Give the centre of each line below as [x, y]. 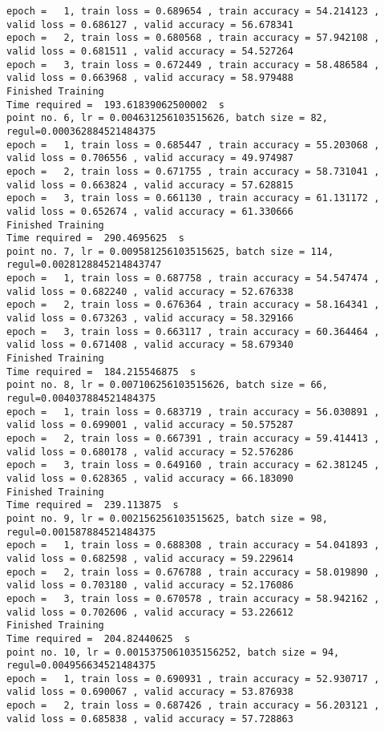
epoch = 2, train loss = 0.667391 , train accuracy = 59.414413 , [193, 438]
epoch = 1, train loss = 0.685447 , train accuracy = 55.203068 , [193, 145]
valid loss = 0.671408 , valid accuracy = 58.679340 [150, 345]
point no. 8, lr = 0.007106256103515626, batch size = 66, [167, 385]
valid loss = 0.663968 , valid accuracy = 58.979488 [150, 78]
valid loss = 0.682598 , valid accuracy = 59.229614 [150, 558]
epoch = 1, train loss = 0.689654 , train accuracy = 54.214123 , [193, 11]
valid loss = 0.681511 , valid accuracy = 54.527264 [150, 51]
